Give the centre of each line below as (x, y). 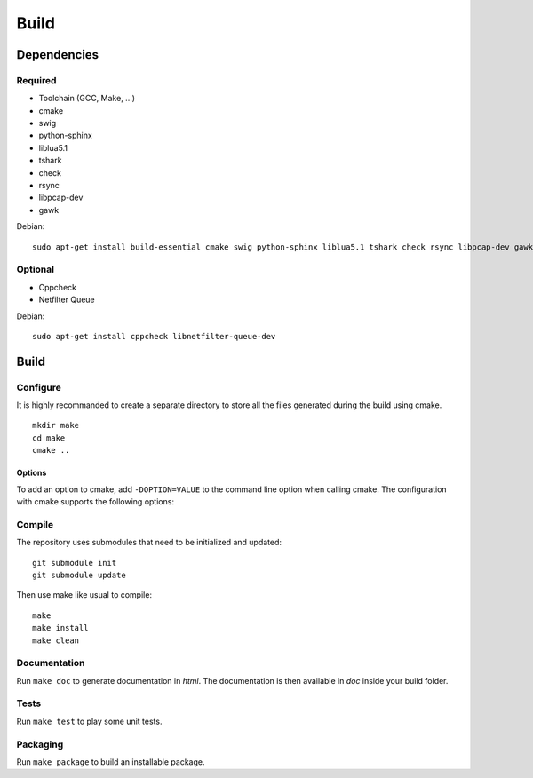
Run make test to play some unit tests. (89, 721)
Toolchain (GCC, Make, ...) (87, 99)
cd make (49, 438)
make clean (56, 640)
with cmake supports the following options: (95, 502)
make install (60, 628)
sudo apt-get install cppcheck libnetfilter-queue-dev (154, 336)
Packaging (40, 744)
